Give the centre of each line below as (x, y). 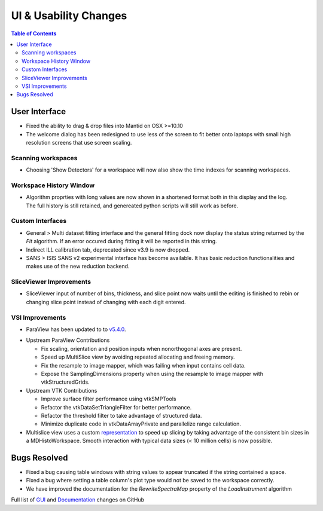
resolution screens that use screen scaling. (79, 142)
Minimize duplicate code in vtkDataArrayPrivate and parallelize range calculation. (141, 424)
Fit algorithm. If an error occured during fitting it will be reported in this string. (122, 241)
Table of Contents (34, 33)
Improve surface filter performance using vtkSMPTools (109, 399)
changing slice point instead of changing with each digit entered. (106, 302)
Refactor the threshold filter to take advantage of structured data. (121, 415)
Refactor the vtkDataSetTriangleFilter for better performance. (116, 407)
